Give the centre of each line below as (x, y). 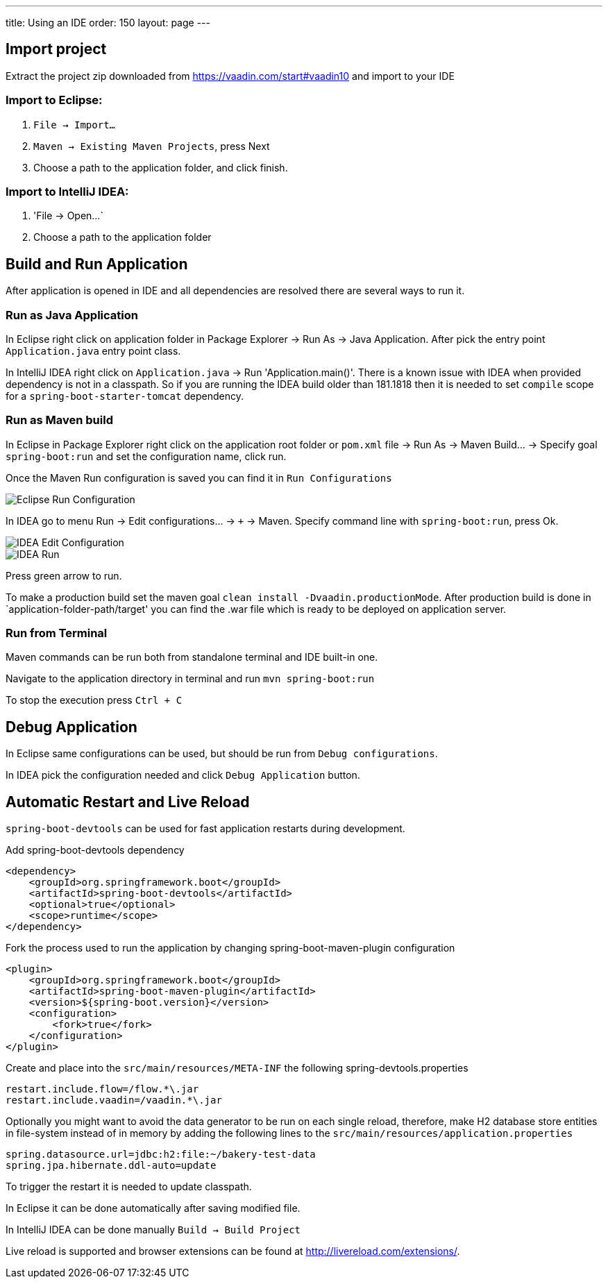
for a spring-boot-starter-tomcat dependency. (125, 396)
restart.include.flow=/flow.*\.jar (102, 1089)
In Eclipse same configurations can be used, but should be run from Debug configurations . (222, 754)
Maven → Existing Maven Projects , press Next (152, 146)
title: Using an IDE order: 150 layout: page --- (108, 23)
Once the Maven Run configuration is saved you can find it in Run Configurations (199, 478)
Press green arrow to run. (64, 575)
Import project (56, 49)
